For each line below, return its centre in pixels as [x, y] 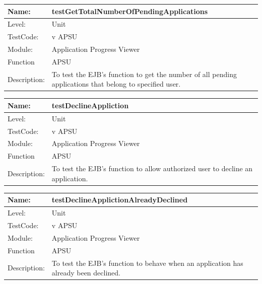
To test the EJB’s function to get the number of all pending [144, 74]
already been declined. [86, 273]
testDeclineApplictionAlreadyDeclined [120, 200]
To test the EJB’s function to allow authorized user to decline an [152, 168]
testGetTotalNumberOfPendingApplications [130, 11]
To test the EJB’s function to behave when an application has [147, 263]
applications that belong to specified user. [116, 84]
